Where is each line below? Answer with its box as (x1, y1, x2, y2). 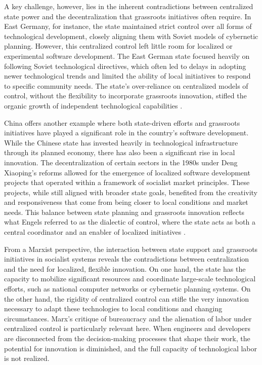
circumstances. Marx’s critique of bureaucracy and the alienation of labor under (4, 313, 252, 323)
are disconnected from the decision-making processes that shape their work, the (4, 333, 250, 343)
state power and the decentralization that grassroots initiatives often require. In (4, 11, 251, 21)
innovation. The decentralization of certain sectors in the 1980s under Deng (4, 157, 238, 167)
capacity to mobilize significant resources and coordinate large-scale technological (4, 273, 256, 284)
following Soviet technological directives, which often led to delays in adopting (4, 60, 246, 71)
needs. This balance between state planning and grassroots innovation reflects (4, 206, 245, 217)
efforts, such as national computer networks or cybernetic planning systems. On (4, 283, 251, 294)
